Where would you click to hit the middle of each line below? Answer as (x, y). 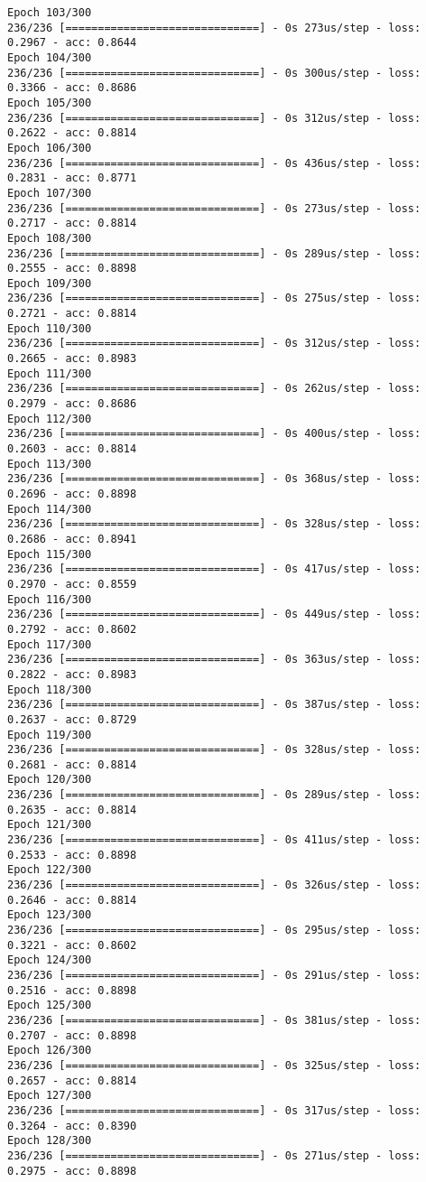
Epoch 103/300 (50, 13)
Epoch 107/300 (50, 193)
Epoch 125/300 (50, 1005)
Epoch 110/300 (50, 328)
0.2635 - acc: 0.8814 (72, 810)
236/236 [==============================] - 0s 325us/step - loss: (214, 1065)
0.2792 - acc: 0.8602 (72, 629)
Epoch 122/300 (50, 870)
